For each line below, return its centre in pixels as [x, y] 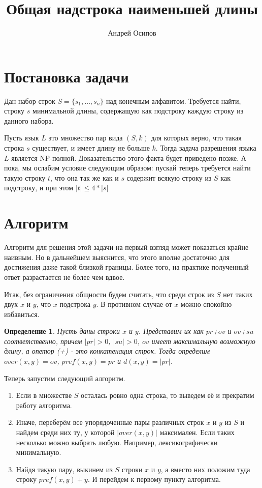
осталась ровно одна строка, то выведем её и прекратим [168, 395]
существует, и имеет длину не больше [91, 148]
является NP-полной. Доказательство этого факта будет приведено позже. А [129, 157]
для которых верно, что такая [196, 138]
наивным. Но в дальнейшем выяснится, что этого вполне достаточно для [117, 257]
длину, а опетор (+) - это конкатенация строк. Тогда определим [107, 351]
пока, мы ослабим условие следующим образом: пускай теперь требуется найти [127, 168]
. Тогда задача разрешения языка [206, 148]
